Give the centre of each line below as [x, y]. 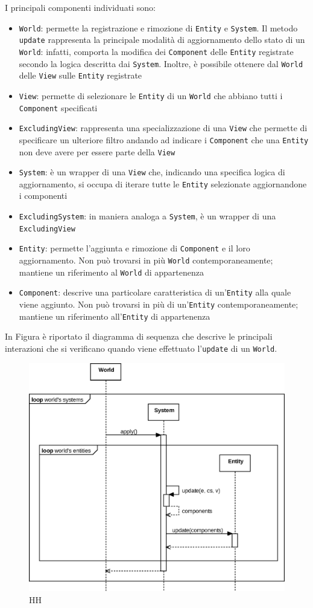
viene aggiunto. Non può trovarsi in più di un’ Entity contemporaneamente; [159, 304]
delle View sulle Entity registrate [81, 75]
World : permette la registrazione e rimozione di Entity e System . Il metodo [158, 27]
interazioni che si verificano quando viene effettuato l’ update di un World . [141, 348]
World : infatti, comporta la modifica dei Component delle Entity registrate [156, 51]
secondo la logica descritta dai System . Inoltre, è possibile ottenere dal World [161, 63]
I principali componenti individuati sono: [80, 7]
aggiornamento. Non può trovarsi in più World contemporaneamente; [146, 260]
